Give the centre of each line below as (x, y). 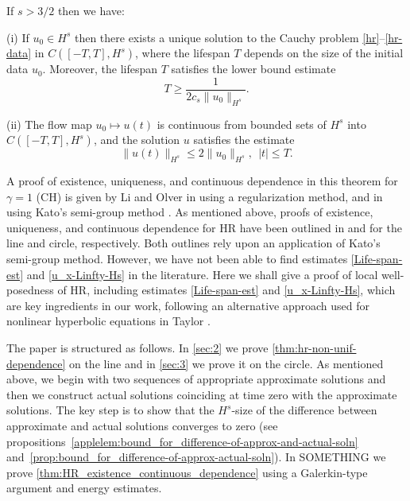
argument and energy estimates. (84, 488)
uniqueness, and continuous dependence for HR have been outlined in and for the (204, 227)
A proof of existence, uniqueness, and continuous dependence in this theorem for (202, 181)
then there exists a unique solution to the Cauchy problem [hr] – (230, 37)
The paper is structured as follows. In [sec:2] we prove (137, 347)
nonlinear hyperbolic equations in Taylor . (108, 321)
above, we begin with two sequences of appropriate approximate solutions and (196, 379)
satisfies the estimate (244, 140)
